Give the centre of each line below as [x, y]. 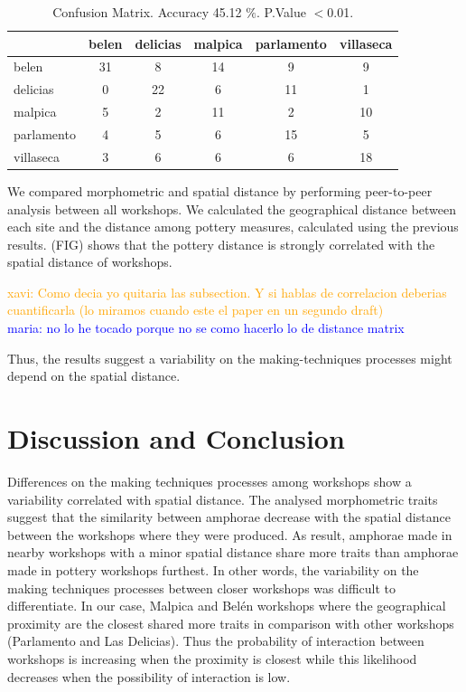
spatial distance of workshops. [90, 262]
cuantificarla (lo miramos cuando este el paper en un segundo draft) [196, 310]
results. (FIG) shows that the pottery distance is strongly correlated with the [221, 244]
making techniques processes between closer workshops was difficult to [201, 588]
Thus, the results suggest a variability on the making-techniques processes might [230, 358]
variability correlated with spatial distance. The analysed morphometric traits [223, 499]
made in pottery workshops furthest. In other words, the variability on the [213, 569]
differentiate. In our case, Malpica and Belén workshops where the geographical [227, 606]
